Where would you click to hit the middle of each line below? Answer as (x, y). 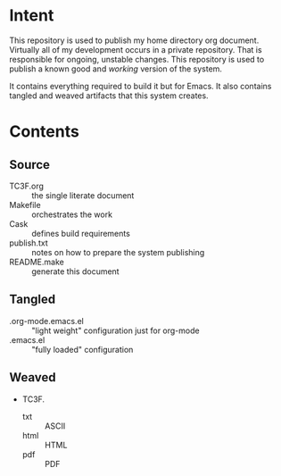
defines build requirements (81, 233)
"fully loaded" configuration (83, 349)
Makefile (25, 205)
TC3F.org (27, 186)
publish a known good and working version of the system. (116, 69)
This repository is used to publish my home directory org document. (134, 40)
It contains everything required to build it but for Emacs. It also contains (140, 86)
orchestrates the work (72, 214)
